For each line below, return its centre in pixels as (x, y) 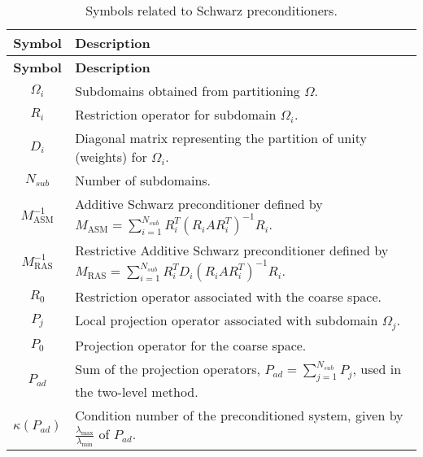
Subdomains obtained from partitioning (188, 91)
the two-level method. (137, 392)
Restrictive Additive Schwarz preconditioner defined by (232, 250)
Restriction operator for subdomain (176, 114)
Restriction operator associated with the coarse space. (228, 296)
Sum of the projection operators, (168, 368)
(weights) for (111, 157)
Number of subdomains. (143, 180)
